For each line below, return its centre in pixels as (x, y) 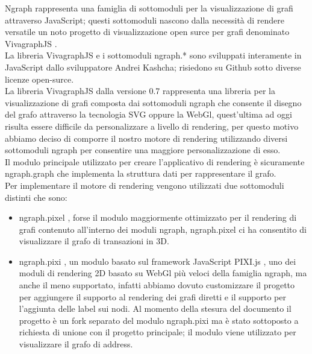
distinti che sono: (36, 197)
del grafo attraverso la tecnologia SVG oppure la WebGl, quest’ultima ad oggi (148, 114)
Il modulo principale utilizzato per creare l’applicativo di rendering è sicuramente (155, 161)
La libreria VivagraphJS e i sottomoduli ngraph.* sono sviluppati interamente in (153, 55)
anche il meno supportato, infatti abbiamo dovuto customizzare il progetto (157, 285)
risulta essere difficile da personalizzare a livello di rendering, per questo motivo (152, 126)
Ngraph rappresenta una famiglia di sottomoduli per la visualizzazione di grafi (149, 8)
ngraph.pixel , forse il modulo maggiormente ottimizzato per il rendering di (158, 217)
